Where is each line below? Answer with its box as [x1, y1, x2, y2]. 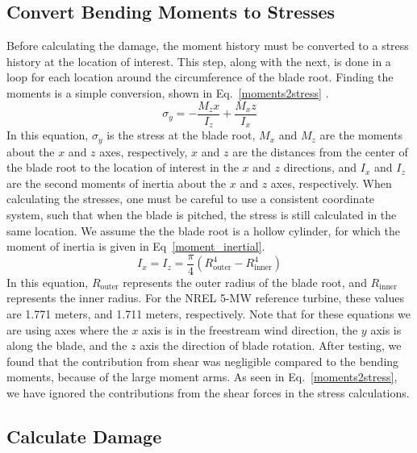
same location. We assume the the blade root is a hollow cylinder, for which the [6, 222, 401, 239]
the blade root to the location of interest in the [6, 159, 239, 176]
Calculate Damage [6, 423, 162, 448]
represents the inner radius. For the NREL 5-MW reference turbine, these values [6, 289, 405, 306]
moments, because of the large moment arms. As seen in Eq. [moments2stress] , [6, 368, 398, 385]
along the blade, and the [6, 337, 127, 354]
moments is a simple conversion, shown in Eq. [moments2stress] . [6, 84, 329, 101]
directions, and [283, 159, 357, 176]
